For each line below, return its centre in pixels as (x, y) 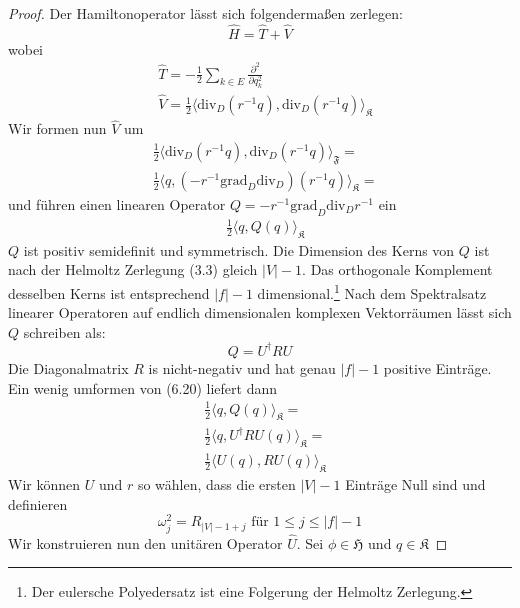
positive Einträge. (437, 367)
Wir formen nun (57, 128)
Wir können (44, 484)
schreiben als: (64, 331)
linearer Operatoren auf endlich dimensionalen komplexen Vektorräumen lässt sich (260, 312)
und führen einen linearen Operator (117, 203)
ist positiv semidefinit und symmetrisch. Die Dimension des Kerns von (239, 249)
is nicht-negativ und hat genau (242, 367)
